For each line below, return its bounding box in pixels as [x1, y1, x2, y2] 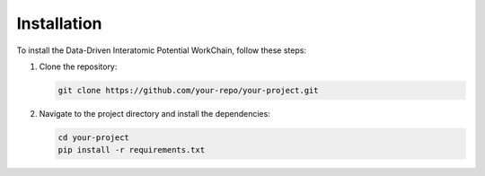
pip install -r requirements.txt [57, 145, 206, 155]
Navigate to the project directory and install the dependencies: [39, 108, 271, 119]
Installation [16, 13, 102, 33]
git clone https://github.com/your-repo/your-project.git [57, 85, 319, 95]
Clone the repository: [39, 61, 118, 72]
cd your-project [57, 132, 130, 143]
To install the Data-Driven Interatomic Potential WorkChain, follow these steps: [16, 45, 307, 56]
